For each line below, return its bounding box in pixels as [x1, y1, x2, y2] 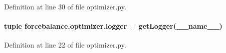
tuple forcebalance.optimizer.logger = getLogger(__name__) [4, 21, 223, 31]
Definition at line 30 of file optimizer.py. [4, 1, 126, 11]
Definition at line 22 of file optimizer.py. [4, 40, 126, 50]
